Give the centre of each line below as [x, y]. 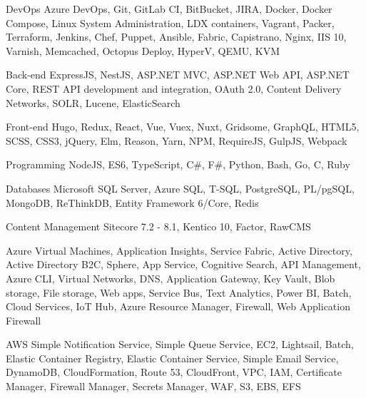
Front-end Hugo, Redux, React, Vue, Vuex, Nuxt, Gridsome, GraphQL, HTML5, [183, 127]
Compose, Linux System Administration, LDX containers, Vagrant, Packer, [170, 22]
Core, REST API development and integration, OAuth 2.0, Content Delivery [174, 88]
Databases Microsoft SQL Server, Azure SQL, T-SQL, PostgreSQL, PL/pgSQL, [180, 188]
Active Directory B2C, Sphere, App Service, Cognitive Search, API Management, [183, 264]
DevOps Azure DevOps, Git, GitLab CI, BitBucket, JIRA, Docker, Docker [169, 9]
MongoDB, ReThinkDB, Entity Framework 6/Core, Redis [132, 202]
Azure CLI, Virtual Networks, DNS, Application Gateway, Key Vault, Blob [171, 278]
